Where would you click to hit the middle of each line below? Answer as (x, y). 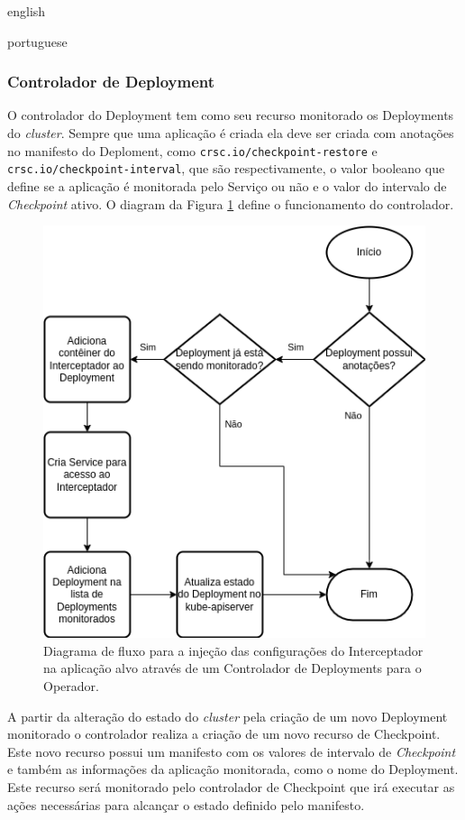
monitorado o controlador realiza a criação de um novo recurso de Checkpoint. (224, 734)
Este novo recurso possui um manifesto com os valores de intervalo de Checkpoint (232, 751)
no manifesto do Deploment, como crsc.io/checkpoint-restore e (192, 150)
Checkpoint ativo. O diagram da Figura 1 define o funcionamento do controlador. (231, 203)
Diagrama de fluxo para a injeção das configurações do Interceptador (233, 650)
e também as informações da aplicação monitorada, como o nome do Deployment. (233, 769)
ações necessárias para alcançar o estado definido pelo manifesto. (186, 804)
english (27, 11)
